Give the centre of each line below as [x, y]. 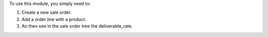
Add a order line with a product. [54, 19]
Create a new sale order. [47, 13]
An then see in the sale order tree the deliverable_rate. [77, 26]
